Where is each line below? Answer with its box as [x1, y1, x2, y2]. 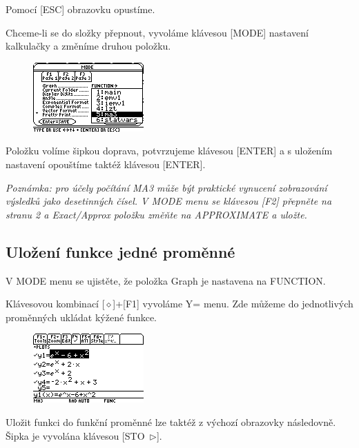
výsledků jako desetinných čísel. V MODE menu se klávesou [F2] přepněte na [6, 194, 332, 208]
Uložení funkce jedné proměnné [6, 241, 235, 262]
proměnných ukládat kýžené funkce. [6, 309, 157, 324]
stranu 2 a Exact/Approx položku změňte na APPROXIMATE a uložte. [6, 207, 307, 221]
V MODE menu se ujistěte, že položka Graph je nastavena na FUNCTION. [6, 273, 326, 287]
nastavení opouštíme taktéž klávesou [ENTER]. [6, 156, 206, 171]
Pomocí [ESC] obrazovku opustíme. [6, 2, 155, 16]
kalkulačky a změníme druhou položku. [6, 39, 171, 53]
